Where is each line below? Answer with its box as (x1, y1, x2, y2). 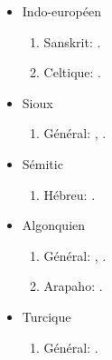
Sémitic (22, 154, 63, 173)
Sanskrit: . (43, 32, 101, 51)
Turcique (22, 306, 71, 325)
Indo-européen (22, 2, 101, 20)
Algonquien (22, 215, 86, 235)
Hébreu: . (43, 185, 96, 204)
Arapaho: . (43, 276, 103, 295)
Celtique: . (43, 63, 101, 82)
